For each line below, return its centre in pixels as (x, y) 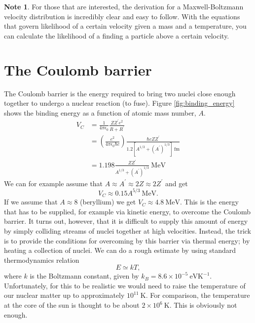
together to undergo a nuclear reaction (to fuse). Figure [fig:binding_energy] (119, 103)
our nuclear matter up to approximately (64, 295)
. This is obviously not (203, 305)
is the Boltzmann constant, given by (84, 276)
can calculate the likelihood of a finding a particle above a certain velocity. (117, 35)
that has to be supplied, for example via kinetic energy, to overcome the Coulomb (127, 211)
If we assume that (31, 202)
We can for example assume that (54, 183)
